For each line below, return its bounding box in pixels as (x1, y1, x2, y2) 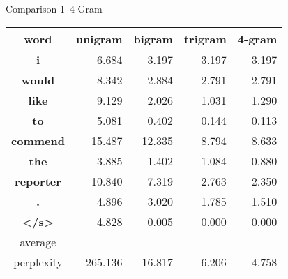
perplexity (13, 253, 63, 270)
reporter (15, 172, 61, 189)
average (20, 233, 56, 250)
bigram (133, 30, 173, 47)
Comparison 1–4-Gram (6, 1, 103, 15)
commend (11, 132, 65, 149)
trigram (183, 30, 227, 47)
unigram (75, 30, 123, 47)
